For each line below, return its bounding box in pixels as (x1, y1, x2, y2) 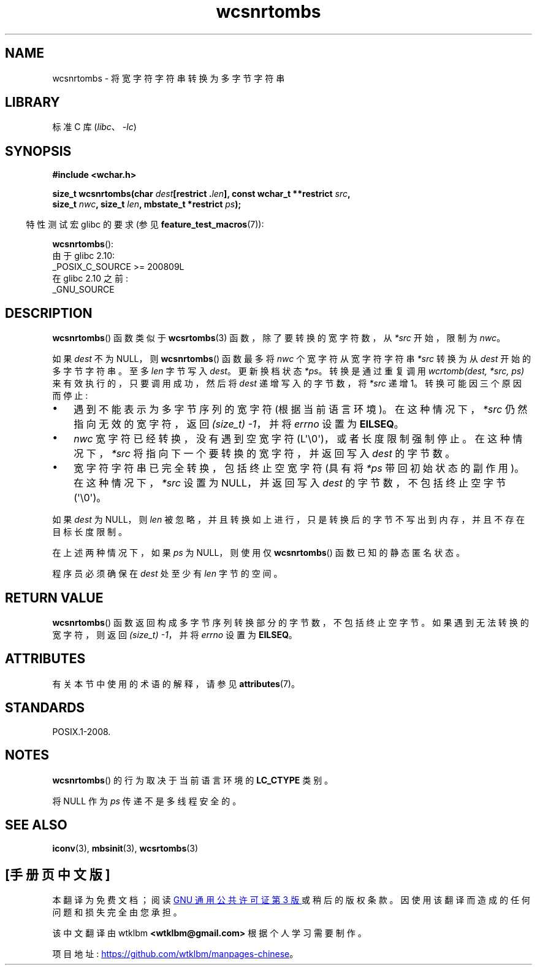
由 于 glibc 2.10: (52, 250, 115, 261)
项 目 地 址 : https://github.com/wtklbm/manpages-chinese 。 (52, 949, 299, 960)
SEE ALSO (5, 817, 67, 833)
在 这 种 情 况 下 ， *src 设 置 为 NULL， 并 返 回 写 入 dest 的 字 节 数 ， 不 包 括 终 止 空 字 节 (74, 477, 506, 490)
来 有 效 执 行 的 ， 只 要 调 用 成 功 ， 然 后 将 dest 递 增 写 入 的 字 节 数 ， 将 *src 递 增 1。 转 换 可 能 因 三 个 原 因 (52, 378, 522, 389)
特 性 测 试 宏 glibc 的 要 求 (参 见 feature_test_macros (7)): (26, 219, 264, 230)
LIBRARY (5, 94, 60, 110)
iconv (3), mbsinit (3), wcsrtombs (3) (52, 843, 199, 854)
